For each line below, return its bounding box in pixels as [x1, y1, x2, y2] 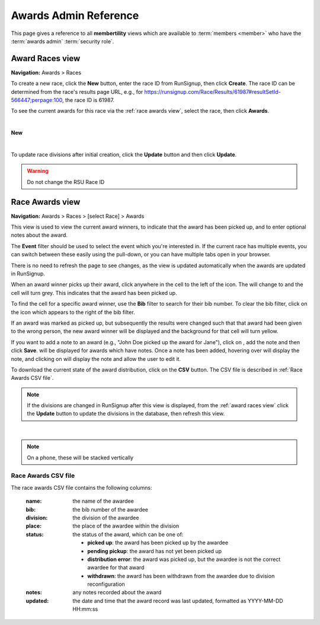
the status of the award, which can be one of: [72, 531, 184, 538]
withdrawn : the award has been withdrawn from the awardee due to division [87, 572, 275, 579]
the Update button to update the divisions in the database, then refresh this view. [27, 410, 225, 417]
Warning [27, 167, 49, 175]
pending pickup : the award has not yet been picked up [87, 547, 222, 554]
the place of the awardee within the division [72, 522, 180, 529]
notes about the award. [11, 231, 68, 239]
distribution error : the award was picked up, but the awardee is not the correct [87, 556, 281, 563]
